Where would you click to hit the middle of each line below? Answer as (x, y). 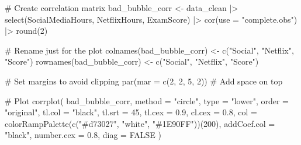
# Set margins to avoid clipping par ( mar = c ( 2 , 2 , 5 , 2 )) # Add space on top (144, 81)
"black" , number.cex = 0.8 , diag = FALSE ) (83, 135)
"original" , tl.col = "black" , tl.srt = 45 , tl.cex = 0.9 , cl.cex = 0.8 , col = (131, 112)
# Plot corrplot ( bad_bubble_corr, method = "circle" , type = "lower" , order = (147, 100)
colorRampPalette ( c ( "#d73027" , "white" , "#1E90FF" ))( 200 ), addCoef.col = (140, 123)
